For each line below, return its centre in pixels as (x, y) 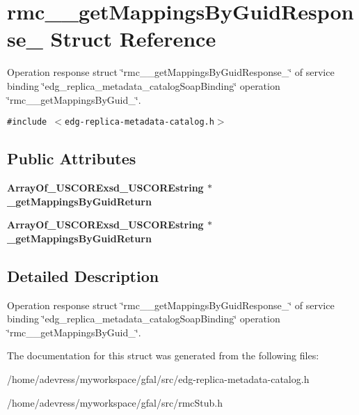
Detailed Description (83, 275)
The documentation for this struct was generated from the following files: (163, 355)
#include (27, 122)
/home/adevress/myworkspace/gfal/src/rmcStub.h (115, 402)
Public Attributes (72, 158)
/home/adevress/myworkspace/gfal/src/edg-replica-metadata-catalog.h (158, 378)
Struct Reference (133, 39)
